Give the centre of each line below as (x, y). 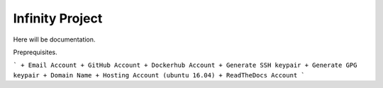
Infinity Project (58, 18)
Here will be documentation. (54, 39)
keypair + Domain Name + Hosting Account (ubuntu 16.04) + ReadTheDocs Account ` (159, 75)
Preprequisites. (35, 52)
